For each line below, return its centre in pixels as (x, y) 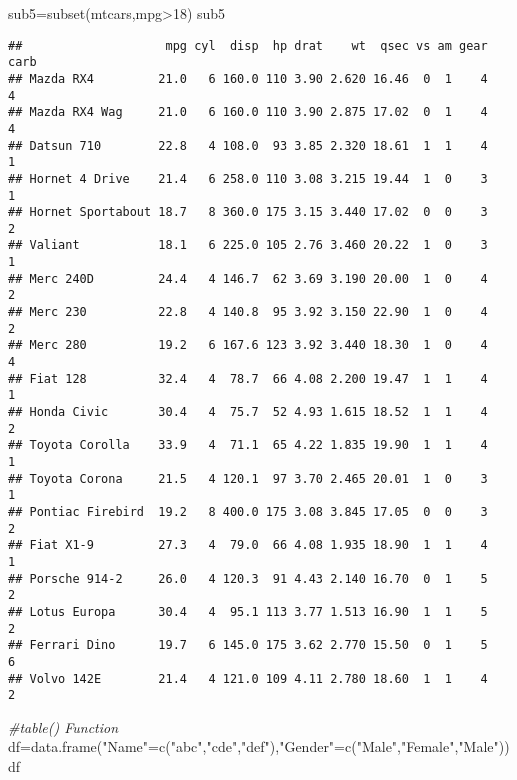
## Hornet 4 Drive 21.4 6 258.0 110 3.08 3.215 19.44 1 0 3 (248, 178)
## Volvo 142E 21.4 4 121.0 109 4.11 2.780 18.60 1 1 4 (248, 678)
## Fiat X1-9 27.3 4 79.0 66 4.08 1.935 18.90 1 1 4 (248, 545)
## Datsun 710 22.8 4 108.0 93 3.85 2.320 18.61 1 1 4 (248, 145)
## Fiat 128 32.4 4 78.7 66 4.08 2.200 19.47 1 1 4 (248, 378)
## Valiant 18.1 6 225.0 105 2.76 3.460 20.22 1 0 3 (248, 245)
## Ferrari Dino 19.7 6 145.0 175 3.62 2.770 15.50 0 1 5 (248, 645)
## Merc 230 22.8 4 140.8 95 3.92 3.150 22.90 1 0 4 (248, 312)
